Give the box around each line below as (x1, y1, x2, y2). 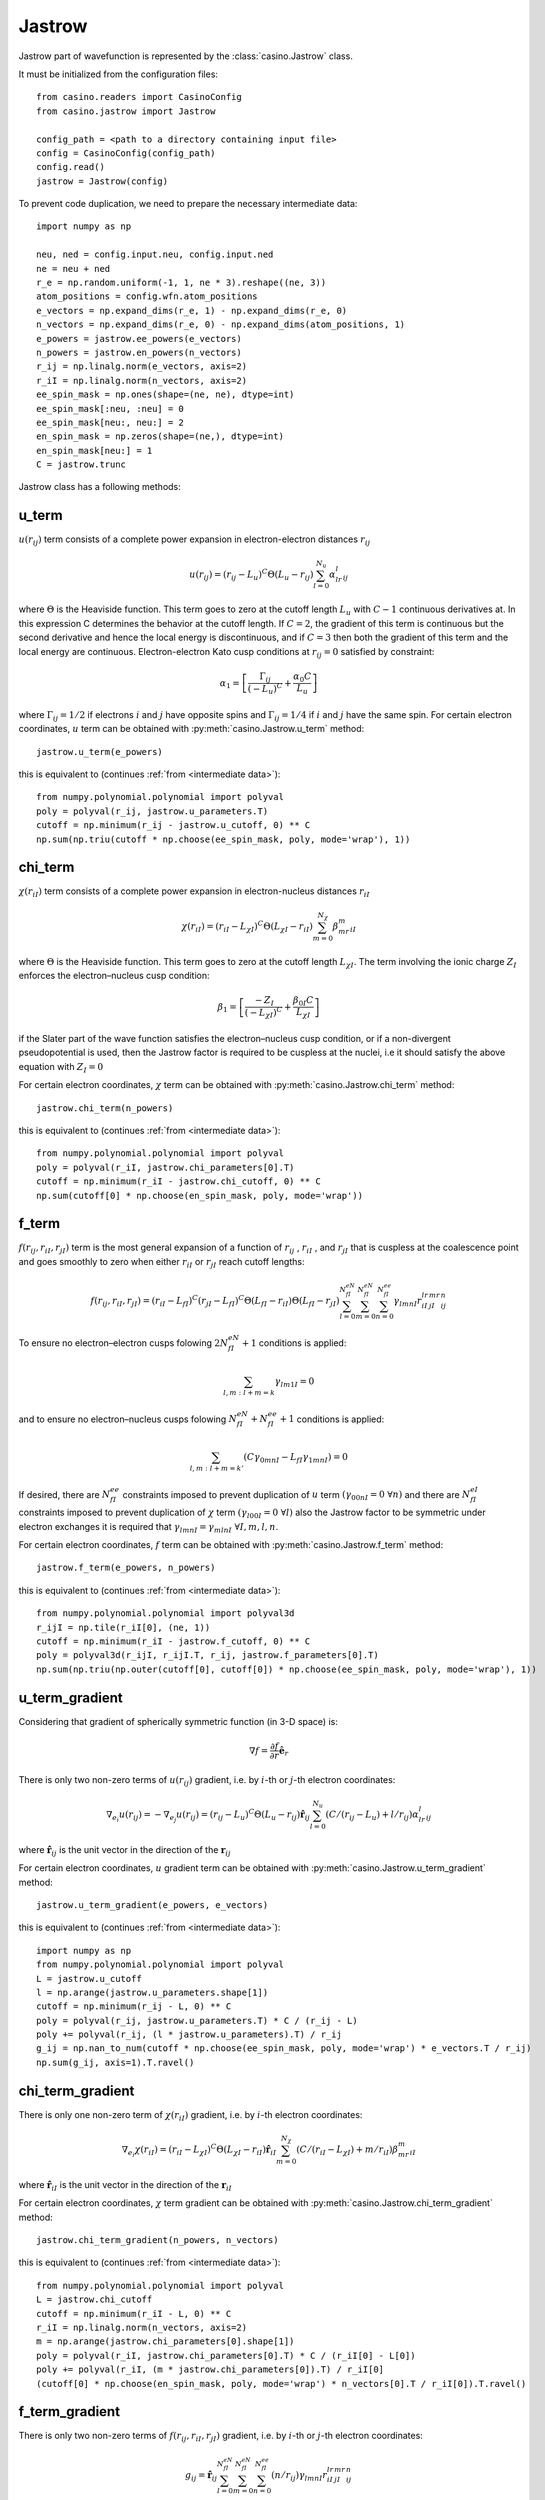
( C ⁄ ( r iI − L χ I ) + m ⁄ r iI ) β (296, 2143, 399, 2157)
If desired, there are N (18, 1488, 111, 1500)
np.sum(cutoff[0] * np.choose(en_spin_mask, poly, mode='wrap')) (36, 1190, 364, 1201)
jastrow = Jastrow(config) (36, 175, 169, 187)
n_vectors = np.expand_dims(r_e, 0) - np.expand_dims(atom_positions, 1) (36, 319, 406, 330)
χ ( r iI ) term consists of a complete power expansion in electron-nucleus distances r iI (18, 885, 370, 900)
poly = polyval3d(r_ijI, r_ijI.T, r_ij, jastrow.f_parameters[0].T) (36, 1650, 379, 1661)
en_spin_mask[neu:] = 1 (36, 445, 153, 456)
